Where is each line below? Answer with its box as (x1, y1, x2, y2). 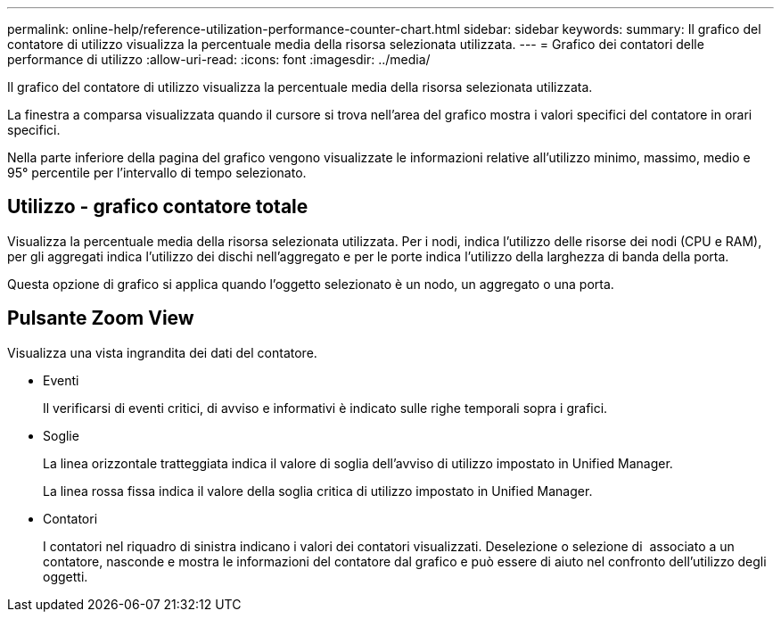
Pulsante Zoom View (7, 307, 194, 330)
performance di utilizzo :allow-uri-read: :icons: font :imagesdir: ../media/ (7, 52, 431, 67)
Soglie (43, 427, 79, 443)
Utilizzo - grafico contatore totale (7, 195, 308, 219)
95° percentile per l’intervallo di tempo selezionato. (7, 165, 307, 180)
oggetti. (43, 568, 88, 584)
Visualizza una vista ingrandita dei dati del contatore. (7, 344, 317, 360)
